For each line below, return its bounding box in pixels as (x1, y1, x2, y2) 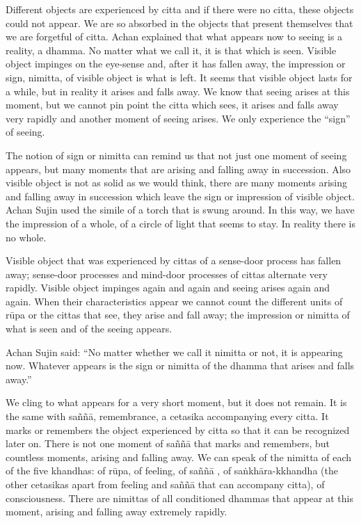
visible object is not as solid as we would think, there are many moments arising (6, 175, 348, 190)
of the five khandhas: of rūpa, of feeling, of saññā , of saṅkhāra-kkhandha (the (6, 463, 338, 478)
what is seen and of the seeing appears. (6, 321, 173, 336)
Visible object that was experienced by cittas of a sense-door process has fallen (6, 253, 342, 268)
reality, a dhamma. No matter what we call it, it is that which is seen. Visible (6, 42, 337, 57)
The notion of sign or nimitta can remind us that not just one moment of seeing (6, 147, 347, 162)
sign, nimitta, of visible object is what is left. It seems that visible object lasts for (6, 70, 353, 84)
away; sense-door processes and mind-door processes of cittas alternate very (6, 266, 328, 281)
